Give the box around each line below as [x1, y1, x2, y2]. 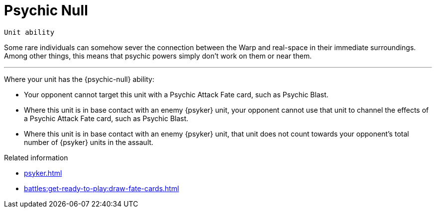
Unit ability [4, 28, 55, 36]
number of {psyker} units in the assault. [24, 138, 154, 146]
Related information [4, 153, 68, 162]
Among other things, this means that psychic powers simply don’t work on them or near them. [4, 51, 312, 60]
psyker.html [24, 168, 62, 177]
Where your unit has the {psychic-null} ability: [4, 74, 154, 83]
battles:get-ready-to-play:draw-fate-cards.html [24, 184, 179, 193]
